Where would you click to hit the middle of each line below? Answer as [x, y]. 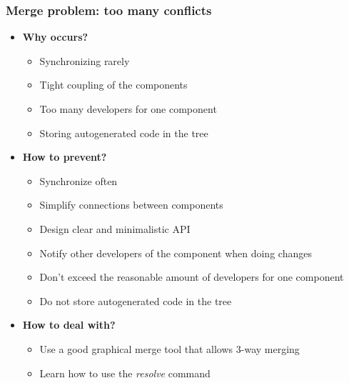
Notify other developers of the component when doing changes [176, 253]
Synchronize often [79, 180]
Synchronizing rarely [85, 60]
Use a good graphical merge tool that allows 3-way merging [170, 348]
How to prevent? [65, 157]
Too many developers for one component [128, 109]
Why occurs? [55, 37]
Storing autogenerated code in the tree [124, 133]
